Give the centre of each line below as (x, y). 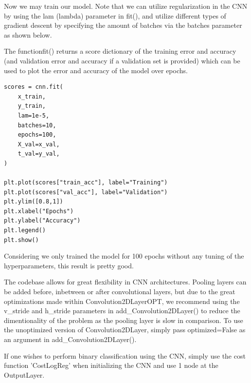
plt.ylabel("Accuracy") (42, 221)
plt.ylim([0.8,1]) (34, 202)
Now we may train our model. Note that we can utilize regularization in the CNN (126, 6)
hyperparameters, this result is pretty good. (69, 265)
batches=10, (37, 125)
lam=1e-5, (34, 115)
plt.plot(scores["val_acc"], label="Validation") (86, 192)
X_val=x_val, (39, 144)
